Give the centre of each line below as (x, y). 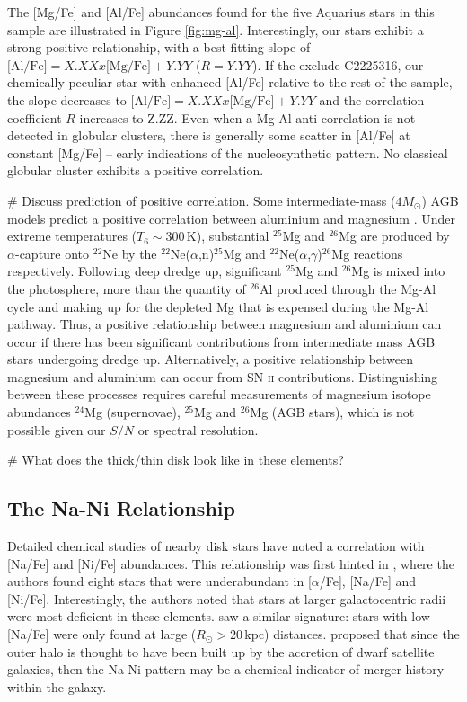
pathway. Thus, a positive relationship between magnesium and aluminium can (225, 324)
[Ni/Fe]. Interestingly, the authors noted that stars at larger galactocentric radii (227, 598)
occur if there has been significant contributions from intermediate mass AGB (221, 341)
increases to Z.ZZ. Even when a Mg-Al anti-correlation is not (247, 117)
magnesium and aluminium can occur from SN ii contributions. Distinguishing (223, 376)
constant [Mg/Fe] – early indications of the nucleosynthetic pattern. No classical (228, 152)
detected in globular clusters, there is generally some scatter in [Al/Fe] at (209, 135)
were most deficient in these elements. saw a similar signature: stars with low (219, 616)
